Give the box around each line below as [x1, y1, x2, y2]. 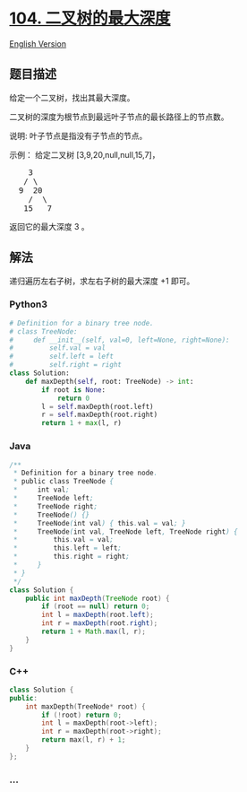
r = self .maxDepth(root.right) [41, 410, 158, 420]
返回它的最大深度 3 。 [9, 221, 89, 231]
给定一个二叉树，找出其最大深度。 [9, 91, 135, 103]
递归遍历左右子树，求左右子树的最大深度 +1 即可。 [9, 275, 195, 286]
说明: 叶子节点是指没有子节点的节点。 [9, 130, 148, 141]
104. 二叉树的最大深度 [9, 8, 172, 29]
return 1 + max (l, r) [41, 419, 123, 428]
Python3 [9, 298, 47, 310]
